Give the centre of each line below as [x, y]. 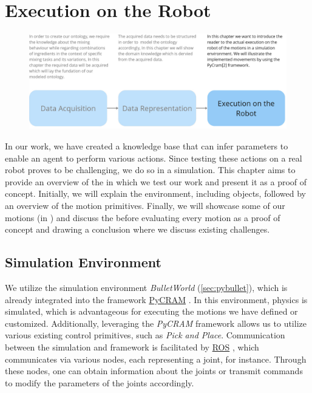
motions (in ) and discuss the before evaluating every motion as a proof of [143, 217]
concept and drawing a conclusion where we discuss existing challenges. [137, 229]
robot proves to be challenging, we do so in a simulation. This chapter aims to [150, 170]
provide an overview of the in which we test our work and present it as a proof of [156, 181]
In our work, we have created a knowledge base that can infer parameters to [147, 146]
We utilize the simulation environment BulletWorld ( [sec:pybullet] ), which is [146, 288]
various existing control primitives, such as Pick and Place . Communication [145, 335]
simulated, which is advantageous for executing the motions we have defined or [151, 311]
